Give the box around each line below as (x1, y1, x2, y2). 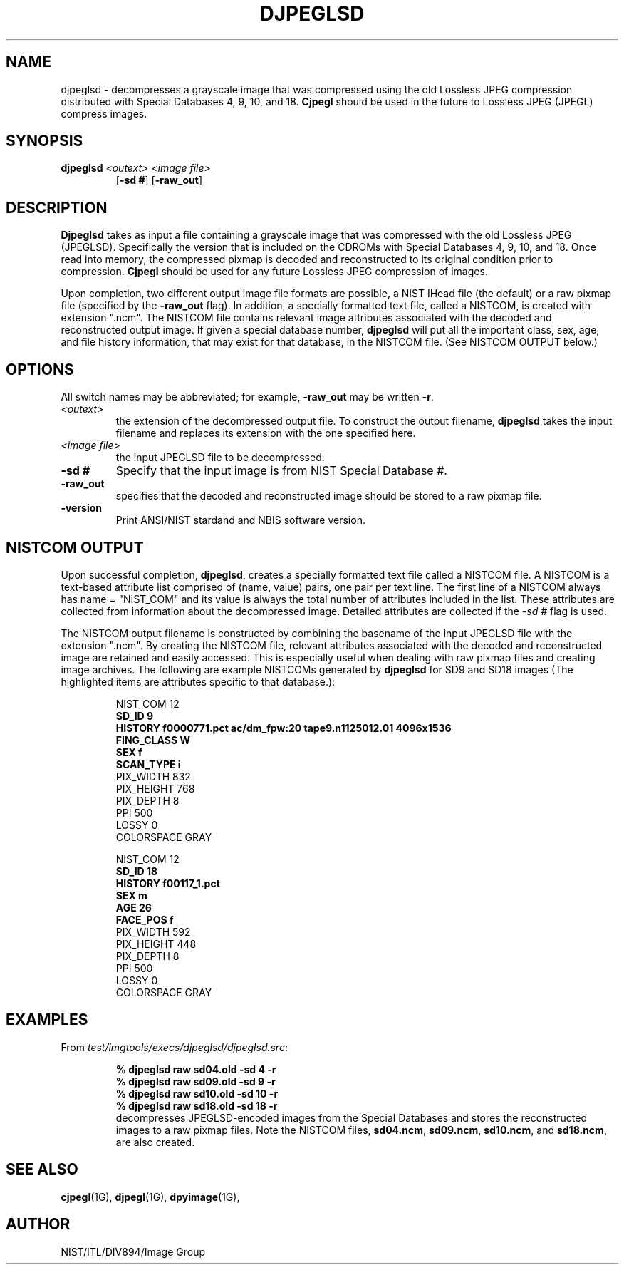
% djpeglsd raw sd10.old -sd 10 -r (115, 1087, 279, 1100)
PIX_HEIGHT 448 (115, 937, 197, 950)
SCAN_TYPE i (115, 758, 181, 770)
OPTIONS (6, 360, 74, 378)
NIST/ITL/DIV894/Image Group (61, 1245, 205, 1258)
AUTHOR (6, 1215, 71, 1234)
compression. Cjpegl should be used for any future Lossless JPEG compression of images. (61, 265, 488, 278)
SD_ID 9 (115, 709, 154, 722)
